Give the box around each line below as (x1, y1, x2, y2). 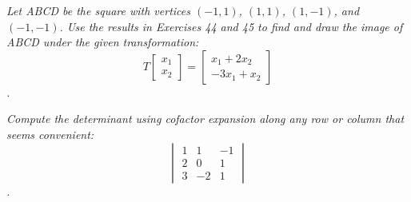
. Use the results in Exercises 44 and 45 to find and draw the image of (59, 18, 403, 34)
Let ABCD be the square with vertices (6, 2, 190, 18)
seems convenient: (6, 125, 94, 142)
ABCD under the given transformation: (6, 34, 199, 50)
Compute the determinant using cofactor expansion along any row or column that (6, 110, 405, 127)
